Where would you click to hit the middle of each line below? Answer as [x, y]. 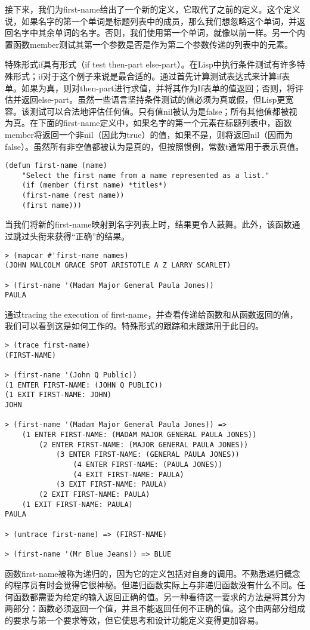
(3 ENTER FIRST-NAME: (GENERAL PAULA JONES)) [148, 455]
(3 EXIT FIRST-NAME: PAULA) [111, 485]
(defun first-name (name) [56, 166]
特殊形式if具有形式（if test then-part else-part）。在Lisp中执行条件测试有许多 [151, 64]
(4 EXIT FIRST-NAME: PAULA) [128, 474]
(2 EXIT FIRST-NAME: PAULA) [94, 494]
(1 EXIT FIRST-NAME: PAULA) [77, 504]
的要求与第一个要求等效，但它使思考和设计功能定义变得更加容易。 [134, 620]
